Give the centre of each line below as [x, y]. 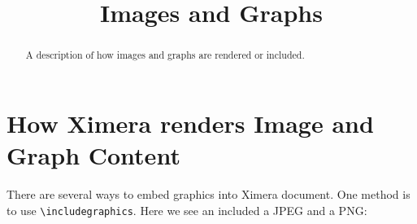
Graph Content [93, 155]
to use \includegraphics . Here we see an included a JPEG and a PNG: [187, 210]
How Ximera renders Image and [190, 123]
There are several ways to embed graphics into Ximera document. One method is [208, 193]
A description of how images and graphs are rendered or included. [165, 55]
